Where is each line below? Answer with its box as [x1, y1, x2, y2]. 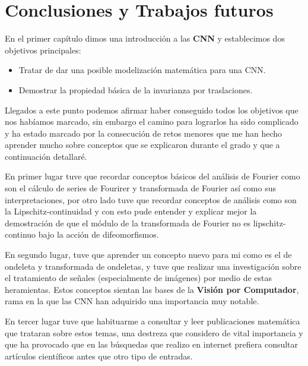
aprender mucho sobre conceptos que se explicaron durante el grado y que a [5, 138, 280, 151]
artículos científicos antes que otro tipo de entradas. [5, 349, 193, 362]
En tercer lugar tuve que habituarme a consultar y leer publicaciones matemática [5, 315, 300, 327]
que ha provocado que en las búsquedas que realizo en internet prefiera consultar [5, 338, 299, 351]
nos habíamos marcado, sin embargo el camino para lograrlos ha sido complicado [5, 115, 299, 128]
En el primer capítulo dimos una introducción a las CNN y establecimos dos [5, 32, 285, 45]
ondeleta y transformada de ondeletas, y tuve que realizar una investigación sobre [5, 260, 301, 272]
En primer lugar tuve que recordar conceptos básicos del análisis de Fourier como [5, 170, 300, 182]
